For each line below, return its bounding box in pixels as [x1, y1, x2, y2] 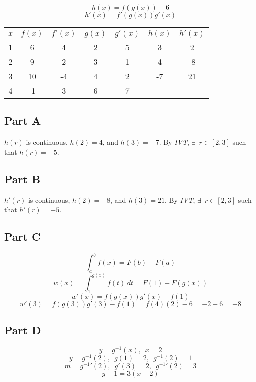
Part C [4, 229, 41, 244]
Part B [4, 171, 41, 186]
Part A [4, 113, 41, 129]
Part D [4, 322, 41, 337]
